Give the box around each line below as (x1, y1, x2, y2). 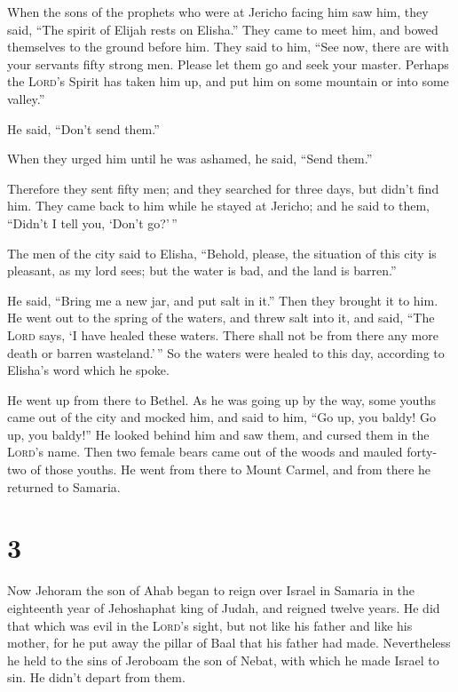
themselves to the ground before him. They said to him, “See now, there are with (7, 37, 449, 56)
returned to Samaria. (7, 477, 121, 496)
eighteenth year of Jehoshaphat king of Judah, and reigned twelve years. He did (7, 598, 440, 616)
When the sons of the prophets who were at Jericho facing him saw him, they (7, 3, 429, 20)
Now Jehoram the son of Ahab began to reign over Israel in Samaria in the (7, 581, 415, 600)
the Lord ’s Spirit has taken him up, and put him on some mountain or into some (7, 72, 449, 91)
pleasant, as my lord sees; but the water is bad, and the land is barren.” (7, 261, 397, 280)
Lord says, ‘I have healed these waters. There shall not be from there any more (7, 325, 438, 344)
